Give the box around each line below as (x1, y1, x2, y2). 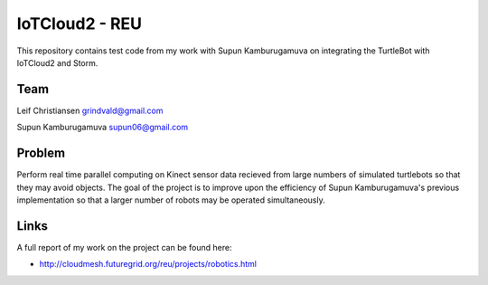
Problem (16, 146, 66, 161)
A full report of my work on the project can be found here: (16, 242, 232, 252)
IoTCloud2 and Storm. (16, 57, 99, 68)
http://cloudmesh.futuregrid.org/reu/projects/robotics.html (39, 259, 258, 270)
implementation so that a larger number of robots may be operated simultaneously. (16, 195, 325, 205)
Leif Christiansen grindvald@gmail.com (16, 105, 164, 116)
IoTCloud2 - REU (16, 14, 143, 33)
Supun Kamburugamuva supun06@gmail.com (16, 122, 189, 133)
